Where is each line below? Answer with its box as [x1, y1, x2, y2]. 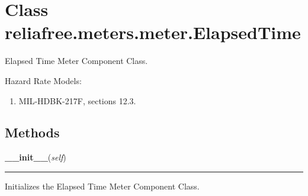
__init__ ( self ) [5, 151, 66, 163]
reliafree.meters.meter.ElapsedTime [5, 20, 301, 44]
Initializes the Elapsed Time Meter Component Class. [5, 179, 200, 192]
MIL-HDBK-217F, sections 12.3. [18, 94, 136, 107]
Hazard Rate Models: [5, 74, 82, 86]
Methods [5, 123, 60, 142]
